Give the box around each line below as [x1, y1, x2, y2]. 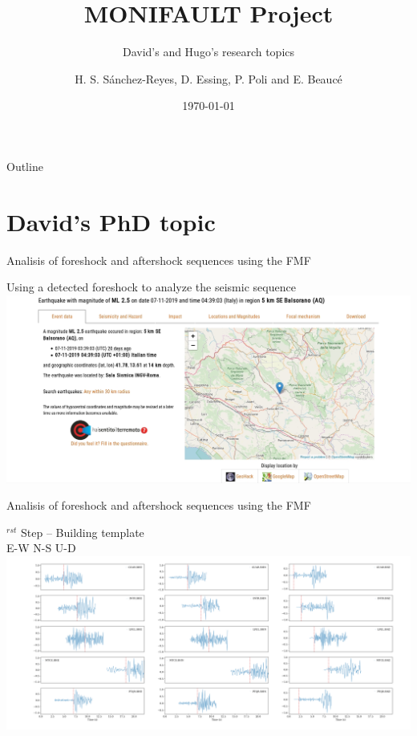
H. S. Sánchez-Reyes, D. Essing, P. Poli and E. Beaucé [75, 70, 342, 87]
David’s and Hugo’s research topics [122, 43, 295, 60]
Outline [6, 157, 43, 174]
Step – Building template [21, 523, 144, 540]
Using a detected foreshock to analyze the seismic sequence [6, 279, 296, 295]
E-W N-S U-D [6, 539, 76, 556]
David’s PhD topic [6, 205, 216, 238]
